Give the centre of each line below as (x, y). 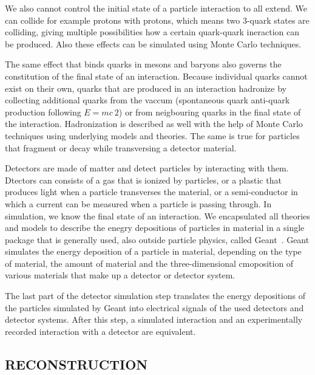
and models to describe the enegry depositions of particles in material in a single (155, 228)
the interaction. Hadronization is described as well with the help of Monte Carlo (154, 124)
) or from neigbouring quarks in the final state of (210, 112)
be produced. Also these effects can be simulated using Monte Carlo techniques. (153, 43)
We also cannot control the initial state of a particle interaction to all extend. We (156, 8)
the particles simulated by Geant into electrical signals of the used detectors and (154, 307)
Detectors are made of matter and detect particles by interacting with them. (147, 168)
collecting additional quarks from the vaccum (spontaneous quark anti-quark (147, 100)
